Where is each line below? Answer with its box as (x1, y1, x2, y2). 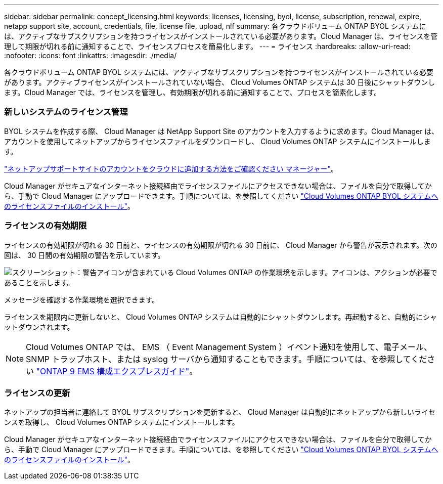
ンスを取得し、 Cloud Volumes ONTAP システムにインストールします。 (4, 418, 239, 427)
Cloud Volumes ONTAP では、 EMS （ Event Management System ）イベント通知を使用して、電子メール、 (26, 341, 432, 352)
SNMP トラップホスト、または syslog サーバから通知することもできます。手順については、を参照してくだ (26, 354, 427, 364)
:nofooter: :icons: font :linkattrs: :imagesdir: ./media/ (4, 51, 177, 60)
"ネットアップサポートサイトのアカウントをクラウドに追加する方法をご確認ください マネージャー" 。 (4, 164, 338, 173)
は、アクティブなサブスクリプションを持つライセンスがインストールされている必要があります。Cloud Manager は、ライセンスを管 (4, 32, 438, 40)
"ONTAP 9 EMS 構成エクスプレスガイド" (36, 366, 190, 376)
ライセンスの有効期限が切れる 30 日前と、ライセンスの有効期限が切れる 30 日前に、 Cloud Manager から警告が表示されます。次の (4, 240, 438, 249)
